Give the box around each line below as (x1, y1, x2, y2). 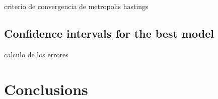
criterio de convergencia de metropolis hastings (4, 1, 149, 11)
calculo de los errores (4, 49, 68, 59)
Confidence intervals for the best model (4, 25, 214, 41)
